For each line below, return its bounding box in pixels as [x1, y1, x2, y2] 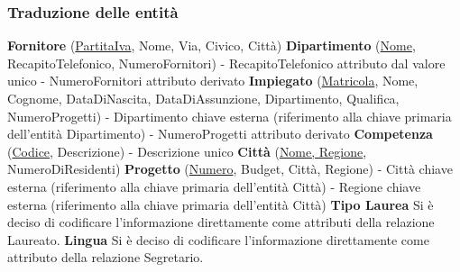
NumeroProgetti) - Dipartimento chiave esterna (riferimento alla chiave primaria [7, 106, 452, 125]
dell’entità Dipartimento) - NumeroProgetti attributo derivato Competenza [7, 124, 433, 143]
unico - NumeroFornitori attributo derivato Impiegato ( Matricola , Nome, [7, 71, 419, 90]
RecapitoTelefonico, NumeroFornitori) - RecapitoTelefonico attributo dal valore [7, 53, 446, 72]
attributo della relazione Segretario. [7, 248, 204, 267]
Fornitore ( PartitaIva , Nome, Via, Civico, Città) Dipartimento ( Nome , [7, 36, 416, 55]
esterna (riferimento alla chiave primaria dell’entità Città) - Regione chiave [7, 177, 421, 195]
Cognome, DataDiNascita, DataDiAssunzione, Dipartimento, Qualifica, [7, 89, 400, 107]
